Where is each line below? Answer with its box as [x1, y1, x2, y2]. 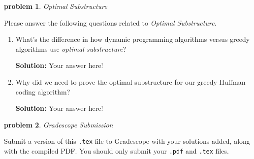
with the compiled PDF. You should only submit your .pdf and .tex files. [4, 146, 229, 156]
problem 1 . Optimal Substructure [4, 1, 107, 11]
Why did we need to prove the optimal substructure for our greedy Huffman [15, 76, 246, 87]
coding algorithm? [15, 86, 70, 96]
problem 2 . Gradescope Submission [4, 119, 113, 129]
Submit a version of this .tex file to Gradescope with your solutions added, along [4, 136, 250, 146]
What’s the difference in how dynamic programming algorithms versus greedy [15, 34, 250, 44]
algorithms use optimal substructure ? [15, 43, 127, 54]
